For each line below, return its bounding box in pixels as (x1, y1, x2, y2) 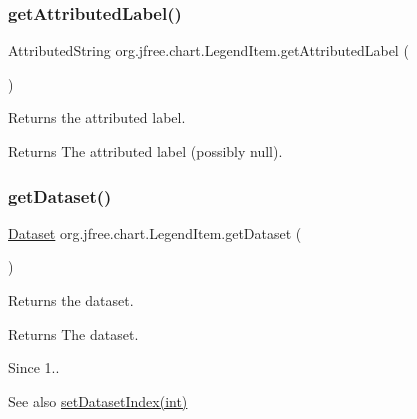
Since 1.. (8, 357, 60, 378)
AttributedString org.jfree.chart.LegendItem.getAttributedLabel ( (8, 40, 409, 61)
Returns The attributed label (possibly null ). (8, 141, 283, 161)
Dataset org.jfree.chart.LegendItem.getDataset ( (8, 222, 302, 243)
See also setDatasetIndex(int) (8, 390, 188, 411)
